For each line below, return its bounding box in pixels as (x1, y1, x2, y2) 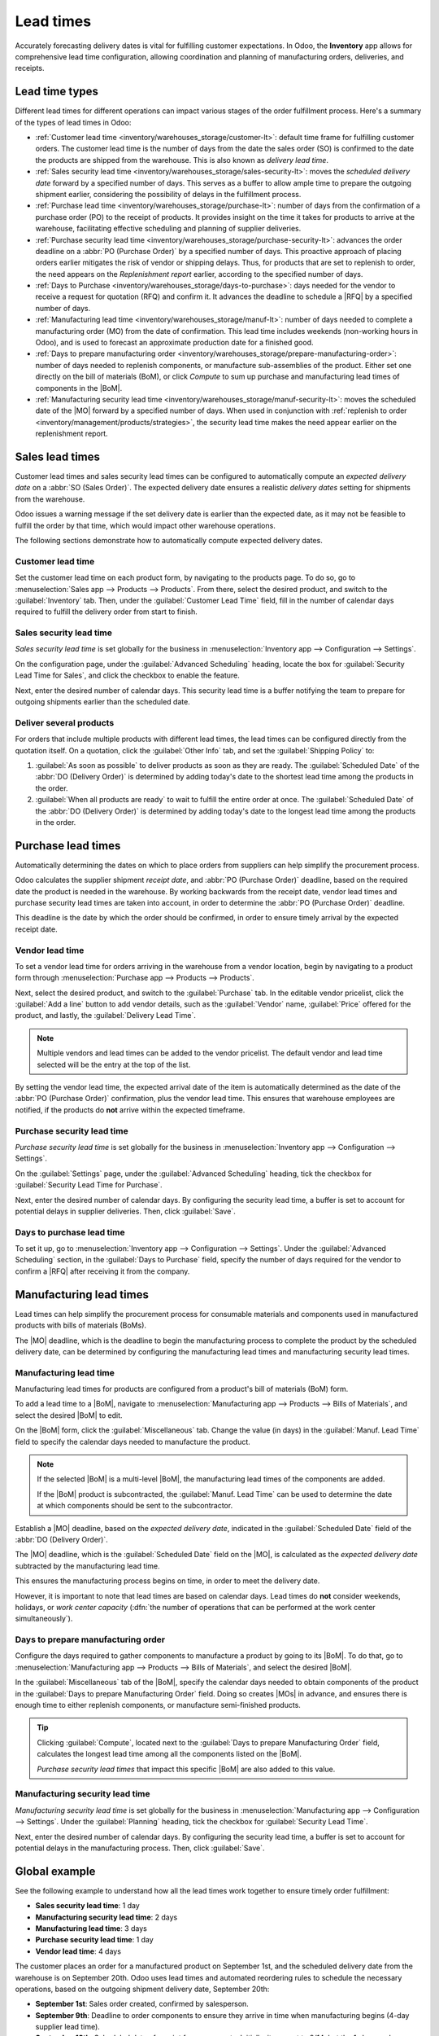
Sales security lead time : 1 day (35, 1901, 140, 1911)
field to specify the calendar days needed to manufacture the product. (15, 1437, 251, 1446)
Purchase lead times (15, 839, 121, 853)
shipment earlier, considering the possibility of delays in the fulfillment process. (35, 189, 302, 199)
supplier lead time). (35, 2022, 101, 2032)
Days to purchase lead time (15, 1226, 125, 1238)
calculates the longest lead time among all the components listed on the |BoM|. (37, 1749, 302, 1759)
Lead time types (15, 85, 99, 99)
